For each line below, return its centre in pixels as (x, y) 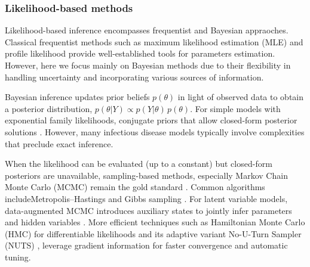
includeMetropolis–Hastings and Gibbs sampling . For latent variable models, (146, 198)
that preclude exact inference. (59, 143)
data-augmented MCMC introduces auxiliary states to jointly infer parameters (148, 210)
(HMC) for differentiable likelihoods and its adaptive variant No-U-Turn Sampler (153, 233)
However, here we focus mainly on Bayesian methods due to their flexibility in (148, 65)
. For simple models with (235, 108)
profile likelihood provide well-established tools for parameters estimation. (140, 53)
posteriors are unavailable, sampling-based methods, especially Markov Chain (146, 175)
